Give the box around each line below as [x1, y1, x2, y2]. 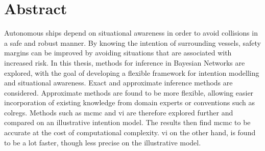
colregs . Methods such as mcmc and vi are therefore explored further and [4, 107, 233, 117]
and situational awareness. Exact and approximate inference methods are [4, 77, 233, 88]
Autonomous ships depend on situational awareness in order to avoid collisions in [4, 27, 258, 38]
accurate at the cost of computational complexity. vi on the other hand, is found [4, 127, 256, 138]
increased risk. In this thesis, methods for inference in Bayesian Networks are [4, 57, 245, 68]
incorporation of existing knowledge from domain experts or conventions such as [4, 97, 255, 108]
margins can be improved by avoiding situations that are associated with [4, 47, 232, 58]
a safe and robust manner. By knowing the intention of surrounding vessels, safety [4, 37, 261, 48]
